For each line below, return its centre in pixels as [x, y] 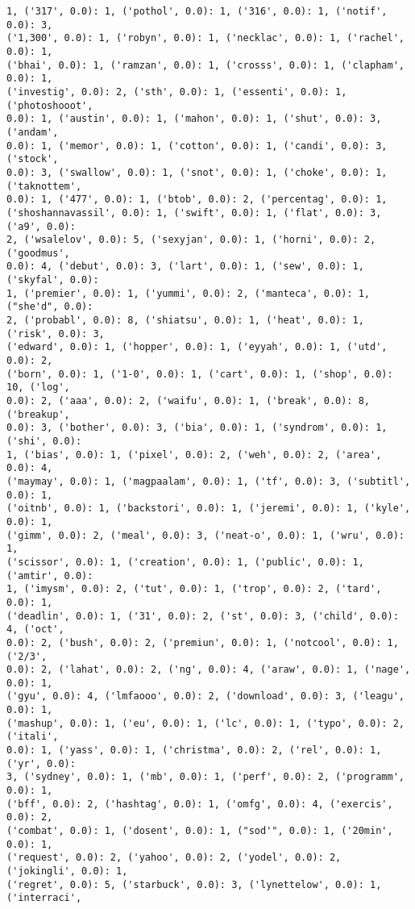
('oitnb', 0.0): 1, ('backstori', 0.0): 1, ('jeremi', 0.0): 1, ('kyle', [209, 509]
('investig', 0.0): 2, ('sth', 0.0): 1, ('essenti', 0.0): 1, [177, 92]
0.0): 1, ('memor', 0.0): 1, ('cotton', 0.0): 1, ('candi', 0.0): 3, [197, 146]
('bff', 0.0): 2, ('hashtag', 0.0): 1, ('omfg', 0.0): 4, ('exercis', [200, 804]
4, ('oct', [35, 630]
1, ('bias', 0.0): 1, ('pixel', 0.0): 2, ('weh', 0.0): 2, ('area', [194, 454]
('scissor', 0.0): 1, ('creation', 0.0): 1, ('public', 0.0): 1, [185, 562]
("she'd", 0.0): [50, 307]
